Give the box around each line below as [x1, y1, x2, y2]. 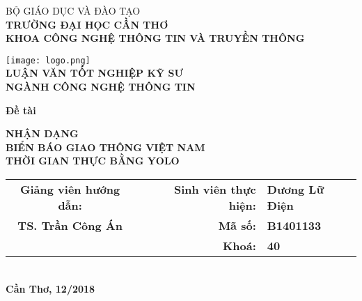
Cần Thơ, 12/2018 [6, 281, 95, 295]
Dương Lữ [267, 181, 324, 197]
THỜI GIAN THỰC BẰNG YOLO [6, 153, 180, 168]
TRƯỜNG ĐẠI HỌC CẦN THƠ [6, 17, 168, 31]
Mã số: [218, 217, 256, 233]
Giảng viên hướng [20, 181, 120, 197]
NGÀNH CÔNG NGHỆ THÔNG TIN [6, 79, 196, 94]
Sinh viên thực [173, 181, 256, 197]
